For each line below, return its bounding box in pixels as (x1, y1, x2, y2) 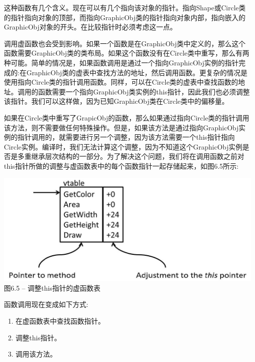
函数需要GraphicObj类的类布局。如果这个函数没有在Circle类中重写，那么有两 (4, 48, 250, 58)
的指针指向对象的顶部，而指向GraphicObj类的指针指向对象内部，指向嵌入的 (4, 12, 246, 22)
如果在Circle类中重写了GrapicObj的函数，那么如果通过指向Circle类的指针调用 (4, 112, 250, 122)
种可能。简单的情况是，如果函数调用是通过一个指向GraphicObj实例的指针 (4, 57, 239, 67)
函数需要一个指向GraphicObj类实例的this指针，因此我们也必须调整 (38, 86, 250, 96)
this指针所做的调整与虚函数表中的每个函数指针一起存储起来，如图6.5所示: (4, 160, 239, 171)
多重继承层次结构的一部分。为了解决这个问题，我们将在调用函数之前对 (17, 151, 244, 161)
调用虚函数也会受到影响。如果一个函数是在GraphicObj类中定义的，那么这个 (4, 38, 246, 48)
